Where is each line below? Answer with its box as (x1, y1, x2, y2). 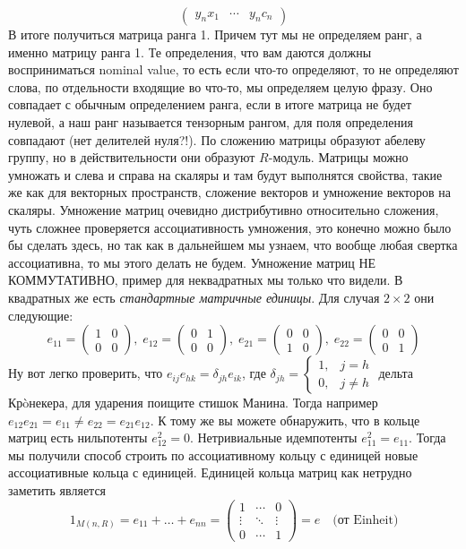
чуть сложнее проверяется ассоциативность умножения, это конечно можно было (8, 218, 452, 236)
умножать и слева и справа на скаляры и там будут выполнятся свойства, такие (8, 165, 443, 184)
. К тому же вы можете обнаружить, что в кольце (150, 410, 420, 429)
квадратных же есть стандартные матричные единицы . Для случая (8, 287, 380, 306)
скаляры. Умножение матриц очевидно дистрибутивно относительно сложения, (8, 200, 439, 219)
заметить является (8, 481, 107, 500)
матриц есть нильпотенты (8, 428, 148, 447)
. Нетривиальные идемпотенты (189, 428, 358, 447)
